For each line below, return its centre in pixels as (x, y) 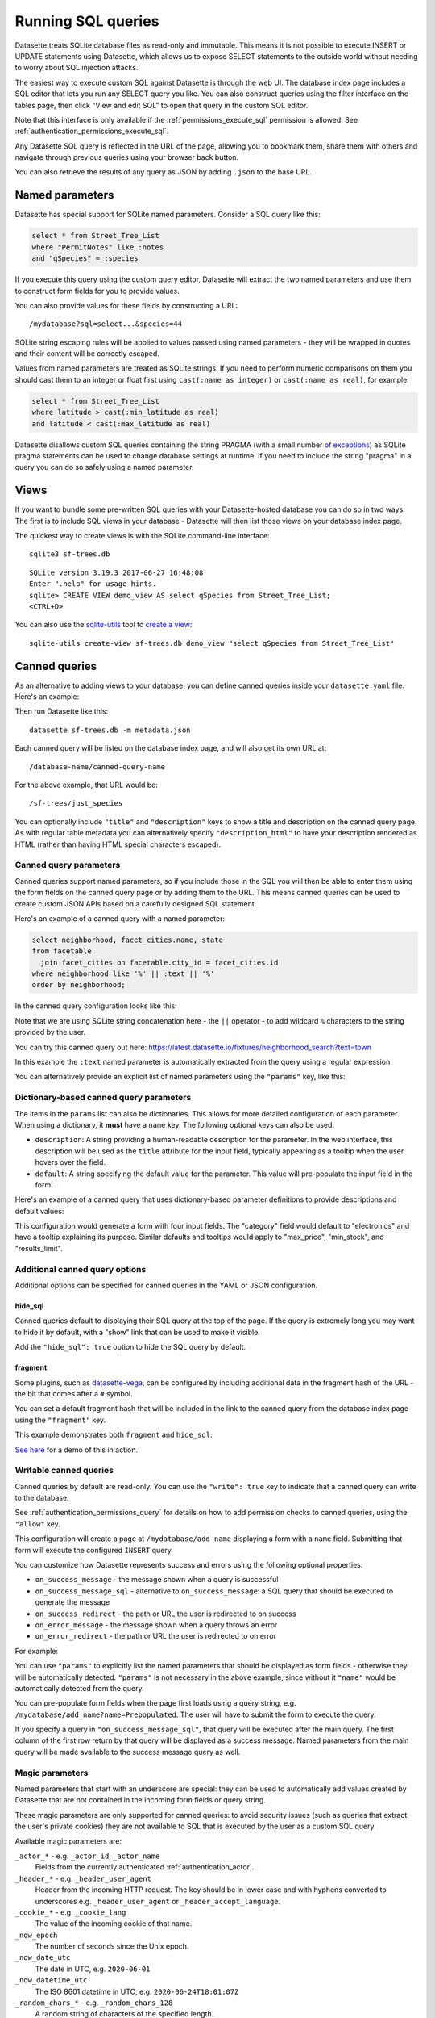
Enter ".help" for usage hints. (93, 584)
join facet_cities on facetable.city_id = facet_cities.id (159, 962)
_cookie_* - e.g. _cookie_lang (70, 1912)
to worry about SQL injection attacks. (77, 68)
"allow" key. (37, 1524)
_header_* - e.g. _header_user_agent (83, 1878)
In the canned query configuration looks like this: (96, 1006)
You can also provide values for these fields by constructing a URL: (126, 305)
